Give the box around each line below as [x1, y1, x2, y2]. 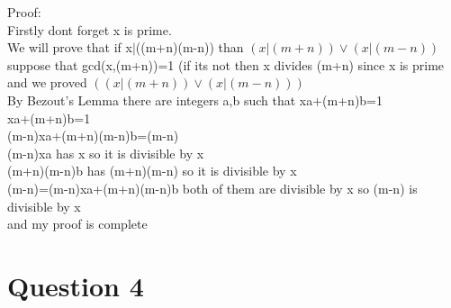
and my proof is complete [7, 214, 148, 233]
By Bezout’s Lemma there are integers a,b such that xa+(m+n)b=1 [7, 90, 383, 109]
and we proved [7, 73, 87, 92]
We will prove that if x [7, 38, 132, 57]
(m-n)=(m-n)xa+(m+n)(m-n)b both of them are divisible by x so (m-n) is [7, 178, 418, 197]
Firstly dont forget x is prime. [7, 20, 172, 39]
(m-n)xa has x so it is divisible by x [7, 143, 204, 162]
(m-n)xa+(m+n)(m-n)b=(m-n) [7, 126, 179, 145]
